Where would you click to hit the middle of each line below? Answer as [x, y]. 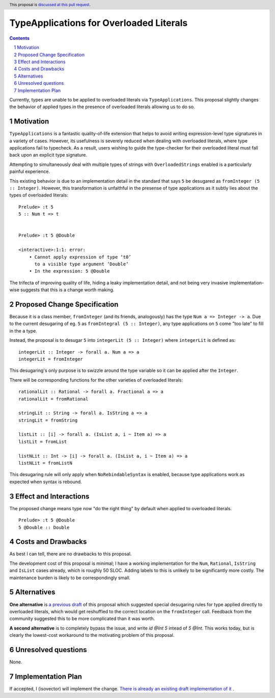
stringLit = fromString [48, 420]
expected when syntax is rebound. [46, 482]
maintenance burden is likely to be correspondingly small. [70, 578]
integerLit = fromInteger [51, 359]
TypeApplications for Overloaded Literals [99, 23]
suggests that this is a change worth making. [67, 290]
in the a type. [23, 331]
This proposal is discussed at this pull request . [50, 5]
